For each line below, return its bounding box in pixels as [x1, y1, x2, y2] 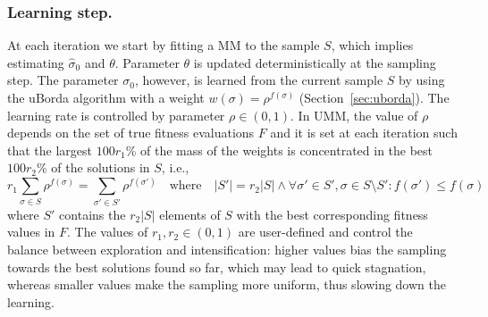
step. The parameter [7, 71, 119, 89]
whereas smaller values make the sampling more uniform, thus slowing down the [7, 275, 446, 294]
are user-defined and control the [238, 222, 413, 241]
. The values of [67, 222, 148, 241]
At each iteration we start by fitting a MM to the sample [7, 36, 320, 54]
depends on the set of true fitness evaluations [7, 123, 255, 142]
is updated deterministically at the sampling [193, 53, 436, 71]
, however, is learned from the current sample [134, 71, 383, 89]
